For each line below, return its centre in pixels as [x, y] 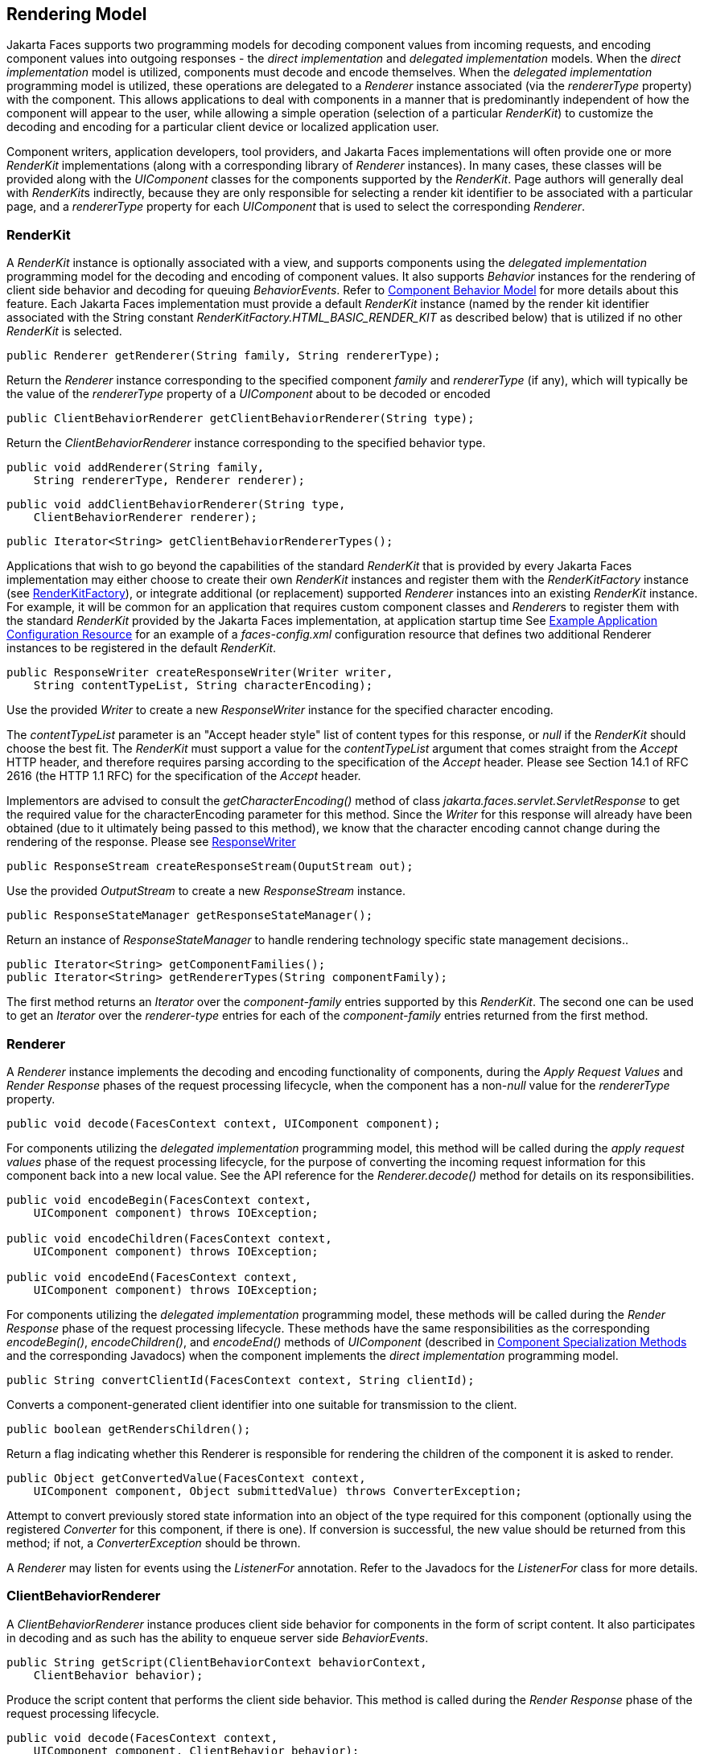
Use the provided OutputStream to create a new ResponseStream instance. [206, 891]
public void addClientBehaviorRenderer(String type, [176, 505]
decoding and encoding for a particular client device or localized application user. [223, 127]
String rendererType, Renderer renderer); [169, 481]
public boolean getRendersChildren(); [129, 1429]
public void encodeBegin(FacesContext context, [159, 1199]
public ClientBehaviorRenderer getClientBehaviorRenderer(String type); [241, 419]
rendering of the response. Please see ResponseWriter [151, 842]
